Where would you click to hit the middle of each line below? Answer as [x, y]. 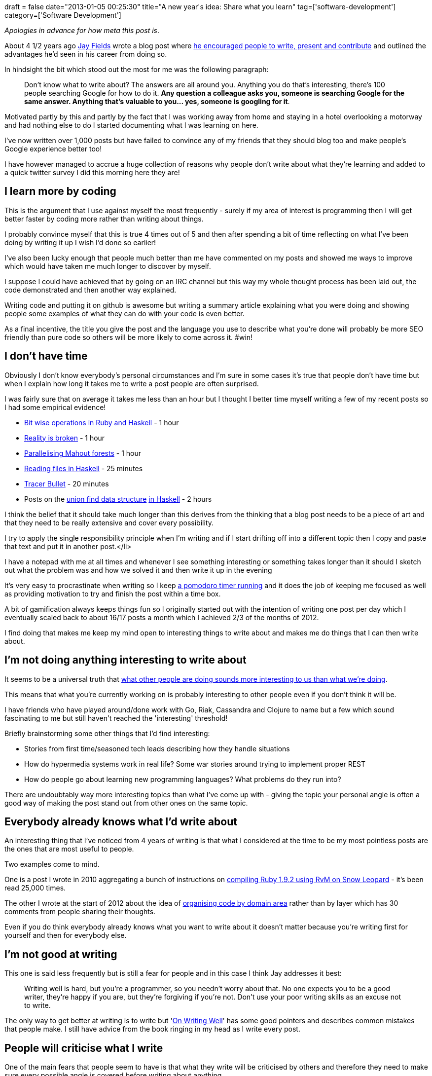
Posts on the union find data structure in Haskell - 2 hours [118, 499]
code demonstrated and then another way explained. [90, 290]
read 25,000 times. [35, 888]
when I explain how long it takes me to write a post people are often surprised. [132, 383]
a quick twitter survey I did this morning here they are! [92, 172]
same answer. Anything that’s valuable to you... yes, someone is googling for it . [157, 101]
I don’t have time [46, 356]
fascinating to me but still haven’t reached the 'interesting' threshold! [116, 718]
